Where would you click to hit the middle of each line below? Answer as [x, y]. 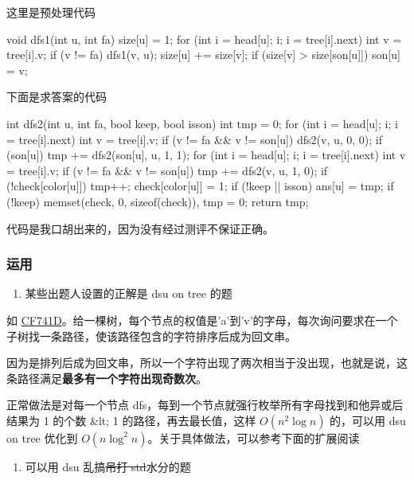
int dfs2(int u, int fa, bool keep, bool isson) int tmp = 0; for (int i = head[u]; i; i [202, 123]
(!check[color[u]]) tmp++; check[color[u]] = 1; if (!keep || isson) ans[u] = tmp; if [200, 186]
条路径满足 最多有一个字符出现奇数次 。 [107, 378]
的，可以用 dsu [368, 420]
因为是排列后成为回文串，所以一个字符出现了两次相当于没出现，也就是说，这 [207, 363]
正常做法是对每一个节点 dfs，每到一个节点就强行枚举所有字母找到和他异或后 [205, 405]
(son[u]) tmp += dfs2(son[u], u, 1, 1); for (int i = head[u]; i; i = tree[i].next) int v [206, 155]
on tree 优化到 [42, 437]
